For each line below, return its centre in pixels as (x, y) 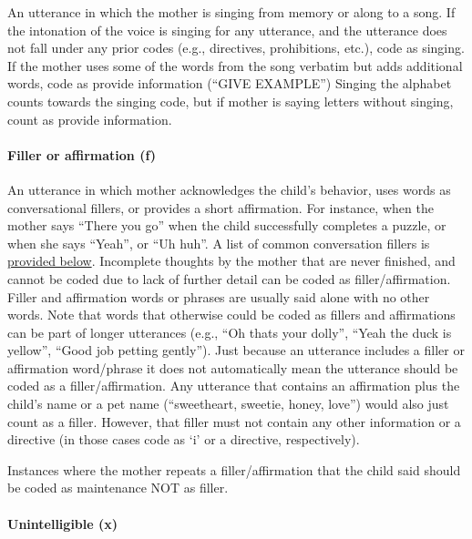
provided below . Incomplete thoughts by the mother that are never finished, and (231, 261)
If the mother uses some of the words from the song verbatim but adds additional (235, 65)
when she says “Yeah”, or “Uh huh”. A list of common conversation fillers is (219, 243)
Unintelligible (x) (63, 523)
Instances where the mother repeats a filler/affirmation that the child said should (234, 469)
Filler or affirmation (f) (82, 154)
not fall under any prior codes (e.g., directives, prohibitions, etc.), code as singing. (236, 48)
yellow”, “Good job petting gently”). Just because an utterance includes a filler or (236, 350)
